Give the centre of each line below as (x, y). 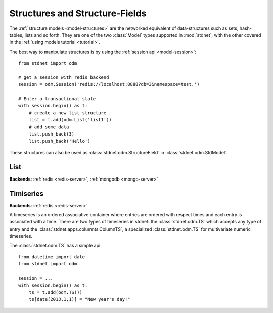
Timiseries (27, 193)
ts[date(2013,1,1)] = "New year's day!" (80, 299)
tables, (16, 35)
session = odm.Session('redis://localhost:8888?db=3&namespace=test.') (109, 84)
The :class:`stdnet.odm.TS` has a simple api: (55, 245)
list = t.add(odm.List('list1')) (70, 120)
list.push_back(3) (52, 134)
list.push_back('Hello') (59, 141)
